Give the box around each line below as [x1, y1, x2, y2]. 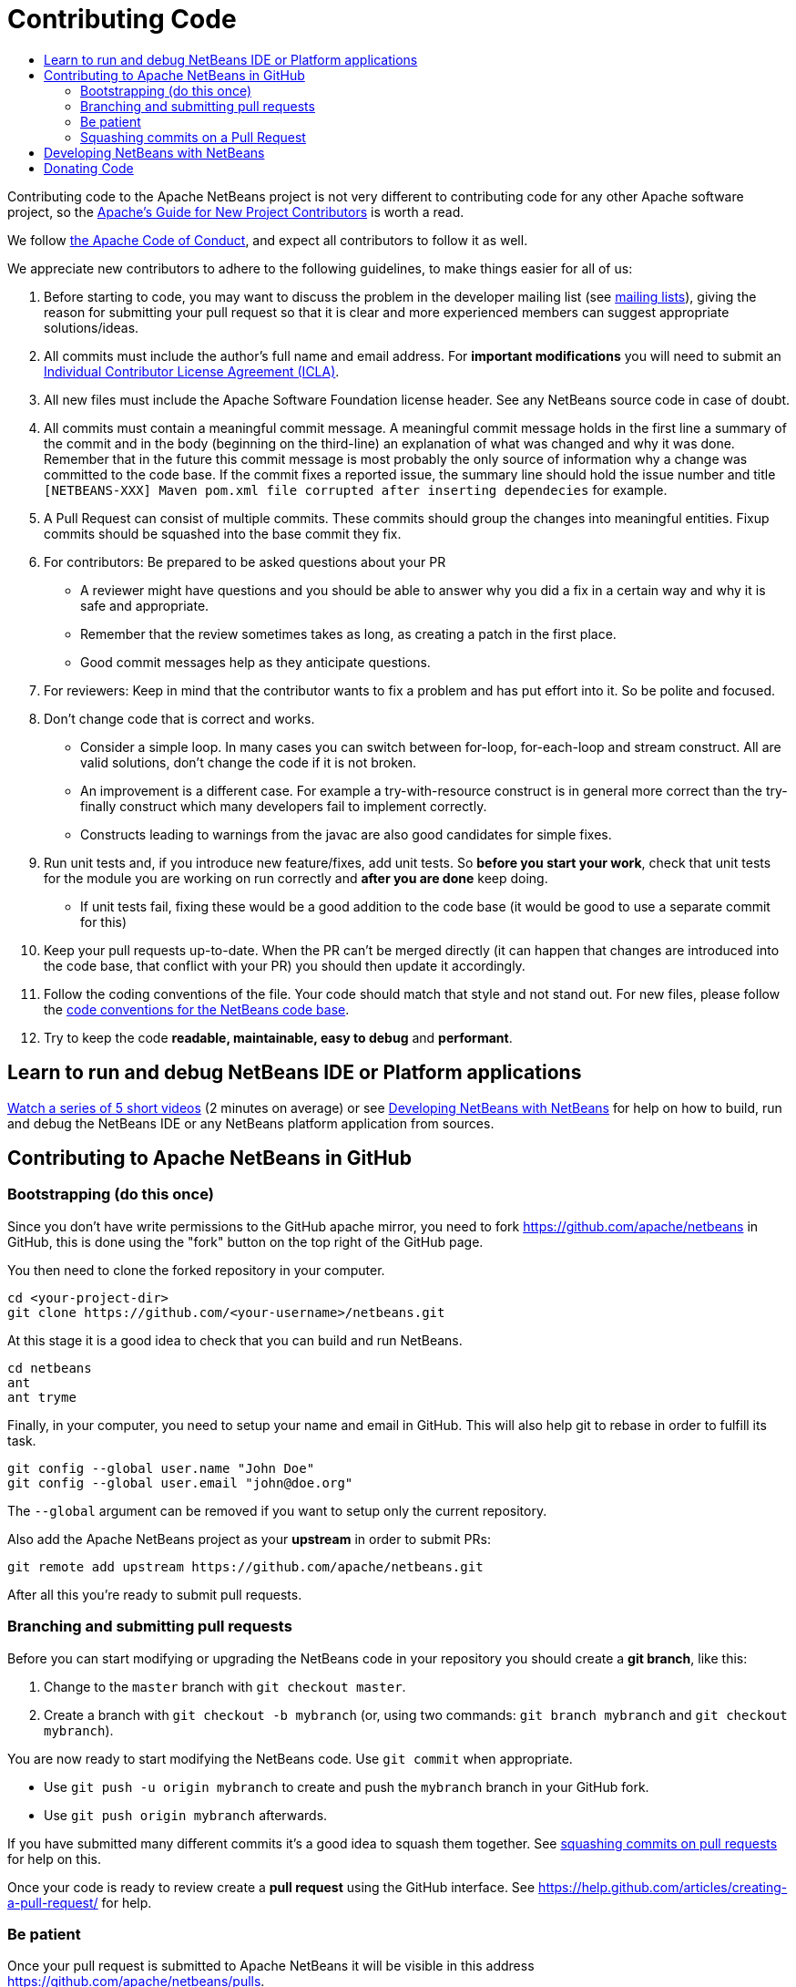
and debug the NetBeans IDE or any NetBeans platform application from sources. [7, 1115, 495, 1131]
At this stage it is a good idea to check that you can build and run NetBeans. [7, 1332, 463, 1348]
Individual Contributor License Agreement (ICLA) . [44, 363, 340, 379]
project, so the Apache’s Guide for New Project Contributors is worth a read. [7, 203, 464, 220]
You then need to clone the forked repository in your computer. [7, 1261, 385, 1278]
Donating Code [44, 160, 134, 176]
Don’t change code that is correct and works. [44, 710, 315, 726]
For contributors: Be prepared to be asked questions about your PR [44, 553, 446, 570]
